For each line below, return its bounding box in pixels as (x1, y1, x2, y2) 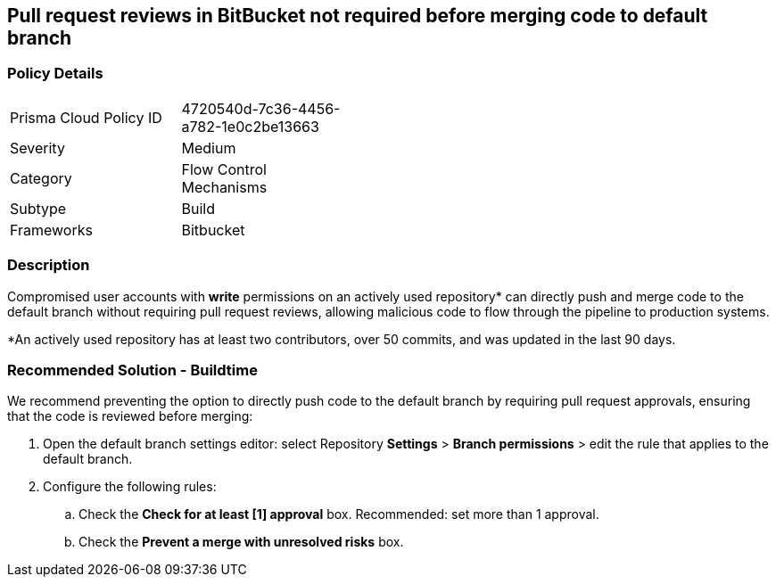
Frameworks (10, 220, 93, 239)
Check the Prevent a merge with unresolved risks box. (78, 534, 404, 550)
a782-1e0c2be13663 (181, 117, 319, 136)
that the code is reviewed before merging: (7, 408, 253, 424)
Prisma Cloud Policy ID (10, 108, 162, 127)
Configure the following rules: (43, 479, 217, 495)
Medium (181, 138, 236, 157)
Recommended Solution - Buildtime (7, 360, 258, 379)
